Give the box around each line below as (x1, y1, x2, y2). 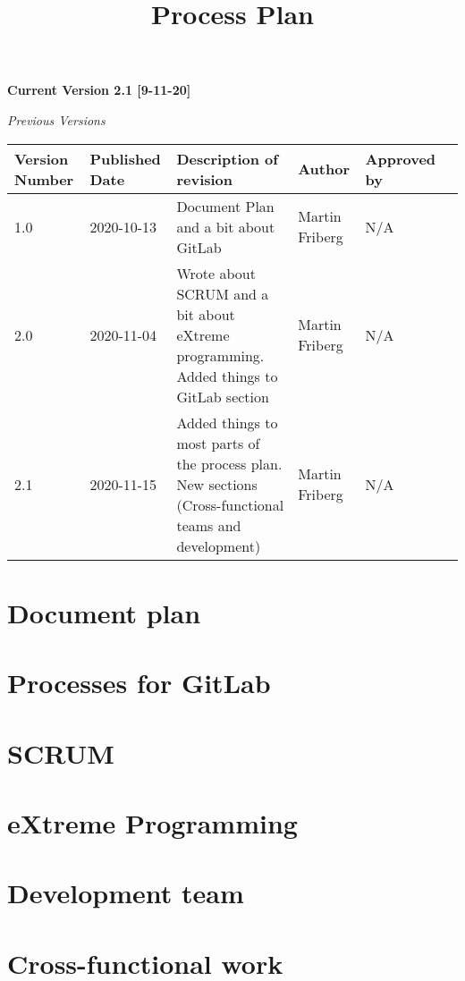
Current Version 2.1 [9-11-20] (7, 80, 191, 99)
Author (298, 158, 350, 180)
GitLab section (176, 385, 269, 407)
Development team (7, 875, 244, 911)
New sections (176, 473, 258, 495)
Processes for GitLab (7, 664, 271, 701)
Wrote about (176, 262, 256, 283)
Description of (176, 148, 278, 169)
